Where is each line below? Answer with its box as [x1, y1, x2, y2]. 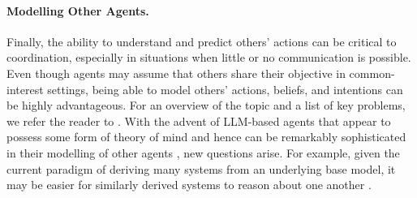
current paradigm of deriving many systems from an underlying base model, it [6, 160, 396, 177]
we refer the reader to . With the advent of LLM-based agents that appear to [6, 112, 391, 129]
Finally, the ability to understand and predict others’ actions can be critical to [6, 32, 397, 49]
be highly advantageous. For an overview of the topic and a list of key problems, [6, 97, 406, 114]
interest [6, 80, 44, 97]
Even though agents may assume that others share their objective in [6, 64, 346, 81]
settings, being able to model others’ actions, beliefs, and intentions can [47, 80, 403, 97]
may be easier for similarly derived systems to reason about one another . [6, 176, 372, 193]
